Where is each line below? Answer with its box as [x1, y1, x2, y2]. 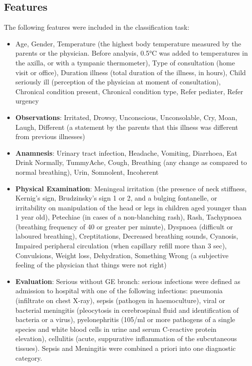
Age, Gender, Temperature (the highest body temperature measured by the [15, 38, 241, 48]
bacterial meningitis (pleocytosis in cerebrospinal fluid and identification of [15, 305, 239, 315]
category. [15, 352, 42, 363]
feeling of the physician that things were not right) [15, 260, 167, 270]
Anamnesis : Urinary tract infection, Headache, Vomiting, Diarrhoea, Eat [15, 147, 237, 158]
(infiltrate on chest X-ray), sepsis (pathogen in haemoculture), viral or [15, 295, 225, 305]
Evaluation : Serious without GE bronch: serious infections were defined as [15, 276, 241, 286]
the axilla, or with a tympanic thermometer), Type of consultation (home [15, 57, 235, 67]
